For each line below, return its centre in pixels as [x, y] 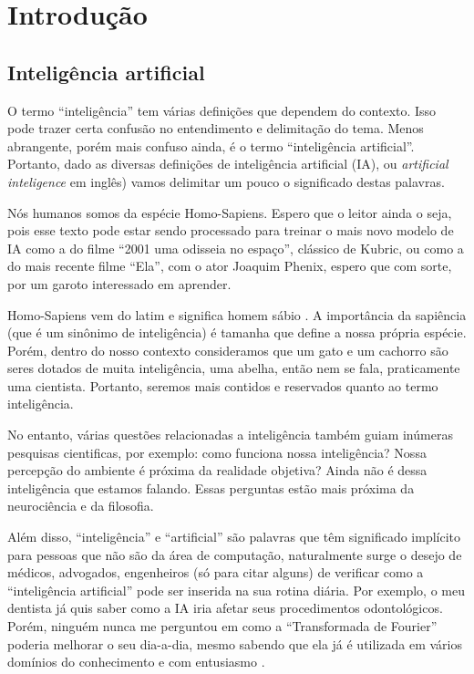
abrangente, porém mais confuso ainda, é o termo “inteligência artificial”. [211, 145]
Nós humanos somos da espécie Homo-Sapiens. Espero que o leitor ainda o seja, [230, 212]
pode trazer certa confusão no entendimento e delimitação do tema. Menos [216, 128]
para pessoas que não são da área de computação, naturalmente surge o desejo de [235, 554]
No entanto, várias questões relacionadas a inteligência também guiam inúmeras [230, 435]
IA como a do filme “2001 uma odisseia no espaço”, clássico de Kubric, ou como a [236, 248]
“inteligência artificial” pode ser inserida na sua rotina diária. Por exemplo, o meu [236, 590]
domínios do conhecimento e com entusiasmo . [136, 662]
